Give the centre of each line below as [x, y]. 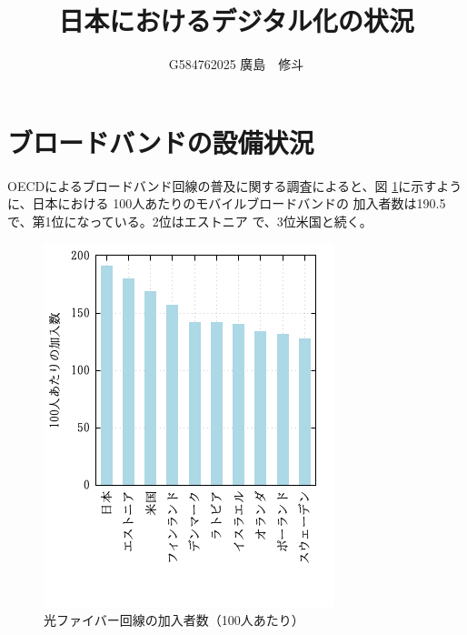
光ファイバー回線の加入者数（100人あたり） [174, 620]
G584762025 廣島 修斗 [236, 64]
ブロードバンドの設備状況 [161, 141]
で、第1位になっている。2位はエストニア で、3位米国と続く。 [190, 221]
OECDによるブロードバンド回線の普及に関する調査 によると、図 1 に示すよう [235, 185]
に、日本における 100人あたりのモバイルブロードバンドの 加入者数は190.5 [227, 203]
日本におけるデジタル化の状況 [236, 20]
